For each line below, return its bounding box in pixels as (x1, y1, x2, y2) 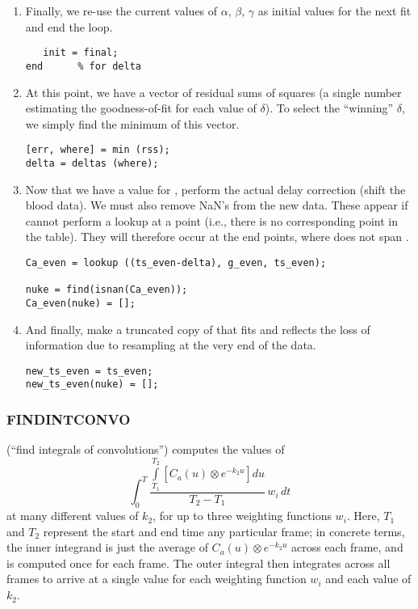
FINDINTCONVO (6, 409, 131, 429)
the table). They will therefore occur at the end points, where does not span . (25, 228, 409, 245)
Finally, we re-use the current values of (25, 2, 218, 19)
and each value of (325, 570, 412, 587)
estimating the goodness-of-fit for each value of (25, 99, 257, 116)
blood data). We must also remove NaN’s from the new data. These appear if (25, 197, 408, 214)
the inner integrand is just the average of (6, 539, 208, 556)
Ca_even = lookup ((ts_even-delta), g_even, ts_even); (25, 256, 327, 269)
